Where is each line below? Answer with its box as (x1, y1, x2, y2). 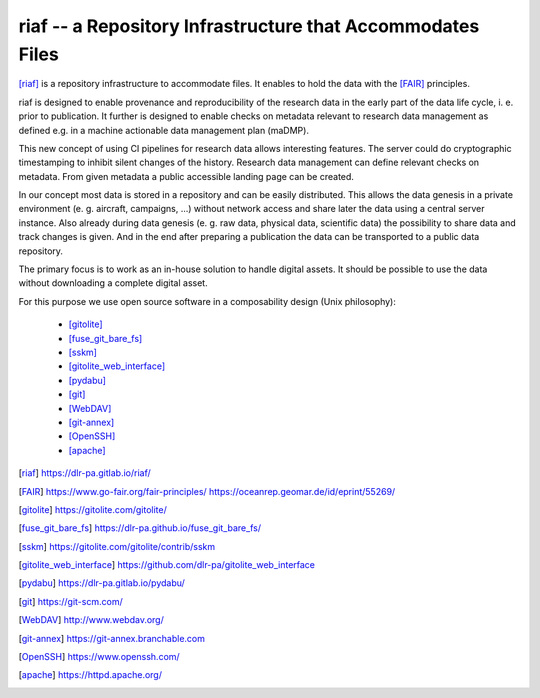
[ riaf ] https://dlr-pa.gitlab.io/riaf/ (18, 467, 151, 479)
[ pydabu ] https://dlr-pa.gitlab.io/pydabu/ (18, 577, 185, 589)
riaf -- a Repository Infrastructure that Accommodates (18, 15, 480, 37)
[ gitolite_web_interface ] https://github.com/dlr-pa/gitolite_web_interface (18, 559, 315, 571)
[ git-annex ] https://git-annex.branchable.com (18, 632, 205, 644)
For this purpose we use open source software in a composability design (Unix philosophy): (18, 295, 397, 307)
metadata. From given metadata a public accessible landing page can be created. (18, 170, 355, 182)
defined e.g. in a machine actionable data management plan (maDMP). (18, 124, 310, 136)
